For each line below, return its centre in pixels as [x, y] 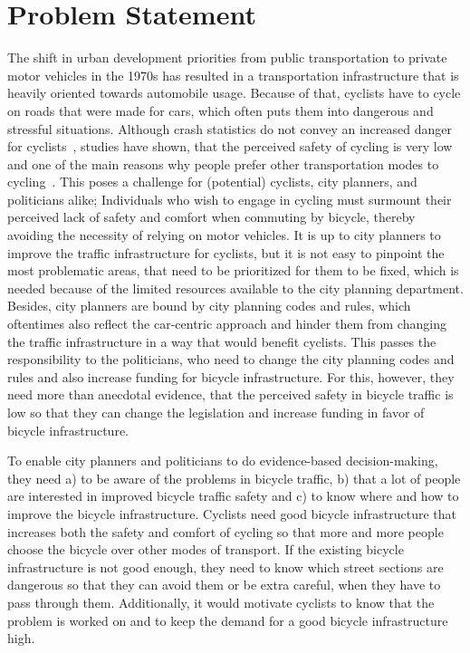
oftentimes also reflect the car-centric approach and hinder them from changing [227, 324]
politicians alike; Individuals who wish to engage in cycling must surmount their [230, 199]
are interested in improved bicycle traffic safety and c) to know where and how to [233, 496]
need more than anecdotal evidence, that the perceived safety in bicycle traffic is [230, 394]
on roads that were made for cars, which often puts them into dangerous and [221, 110]
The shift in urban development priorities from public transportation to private [227, 58]
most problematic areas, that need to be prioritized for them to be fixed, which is [233, 270]
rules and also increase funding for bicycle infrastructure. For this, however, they [231, 376]
